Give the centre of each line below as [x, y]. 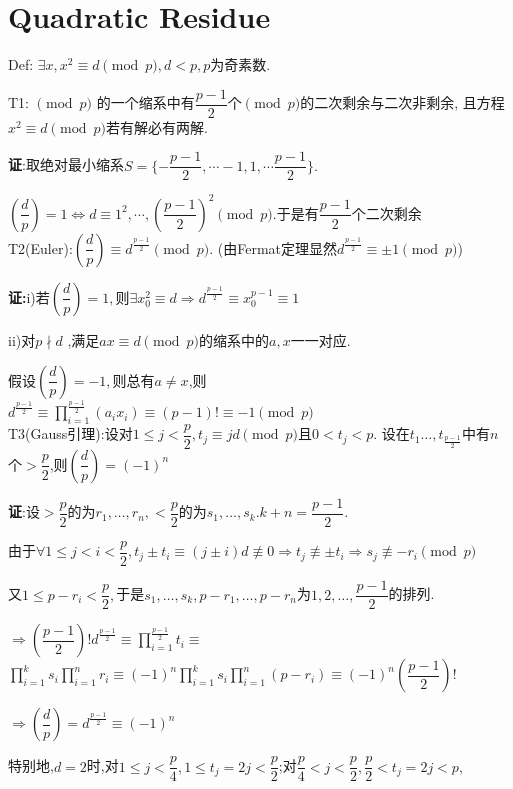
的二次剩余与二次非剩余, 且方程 [402, 102]
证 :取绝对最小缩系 [66, 164]
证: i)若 [29, 296]
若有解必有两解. [156, 126]
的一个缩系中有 [145, 102]
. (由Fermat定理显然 [273, 247]
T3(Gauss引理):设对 [70, 433]
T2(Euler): [40, 247]
